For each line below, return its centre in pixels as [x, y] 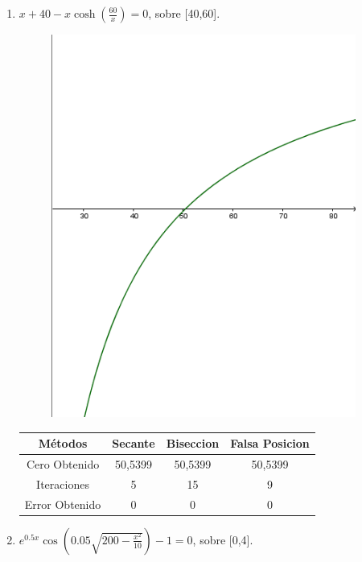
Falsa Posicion [270, 443]
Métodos [63, 443]
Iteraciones [63, 483]
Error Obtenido [63, 504]
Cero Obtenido [63, 463]
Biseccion [193, 443]
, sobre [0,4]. [223, 539]
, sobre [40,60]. [184, 13]
